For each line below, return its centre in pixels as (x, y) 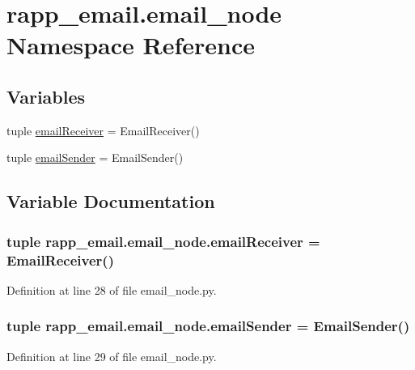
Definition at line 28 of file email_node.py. (112, 289)
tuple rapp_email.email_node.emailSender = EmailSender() (208, 326)
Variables (46, 96)
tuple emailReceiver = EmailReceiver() (103, 130)
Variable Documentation (111, 201)
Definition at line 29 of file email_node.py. (112, 356)
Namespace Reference (131, 45)
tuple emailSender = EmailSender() (95, 157)
